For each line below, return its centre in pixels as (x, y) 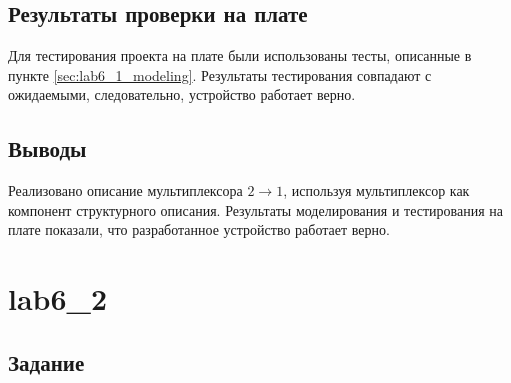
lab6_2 (58, 298)
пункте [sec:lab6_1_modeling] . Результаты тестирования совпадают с (220, 74)
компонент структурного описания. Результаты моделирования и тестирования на (255, 209)
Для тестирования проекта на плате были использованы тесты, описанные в (240, 55)
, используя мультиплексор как (376, 190)
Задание (46, 361)
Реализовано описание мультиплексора (125, 190)
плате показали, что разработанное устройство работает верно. (199, 229)
